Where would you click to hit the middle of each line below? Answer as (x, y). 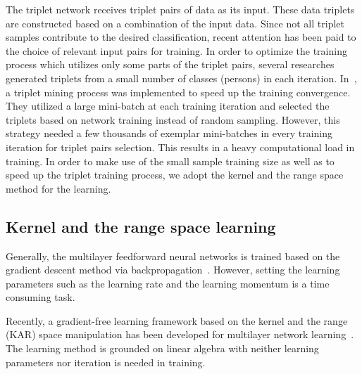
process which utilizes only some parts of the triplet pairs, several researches (170, 64)
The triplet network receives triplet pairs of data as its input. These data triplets (180, 9)
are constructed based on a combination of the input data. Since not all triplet (175, 23)
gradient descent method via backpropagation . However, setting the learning (173, 270)
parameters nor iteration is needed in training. (106, 362)
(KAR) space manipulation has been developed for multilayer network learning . (180, 334)
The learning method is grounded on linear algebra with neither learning (162, 348)
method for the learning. (58, 188)
